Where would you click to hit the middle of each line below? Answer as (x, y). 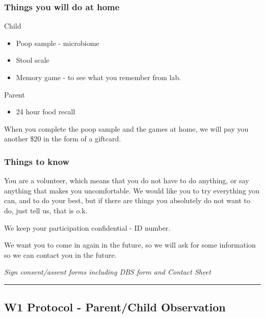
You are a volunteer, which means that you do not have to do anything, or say (127, 180)
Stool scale (33, 60)
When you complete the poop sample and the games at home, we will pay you (126, 128)
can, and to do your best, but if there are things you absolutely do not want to (127, 200)
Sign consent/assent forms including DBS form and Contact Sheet (108, 272)
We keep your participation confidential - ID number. (87, 227)
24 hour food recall (46, 112)
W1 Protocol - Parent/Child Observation (115, 307)
